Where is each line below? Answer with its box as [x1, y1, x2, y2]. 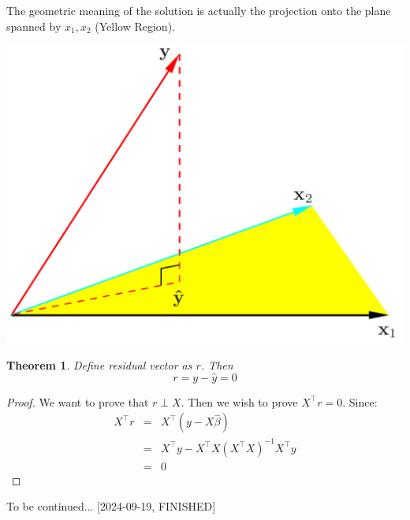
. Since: [342, 393, 378, 410]
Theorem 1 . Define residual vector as [6, 356, 192, 373]
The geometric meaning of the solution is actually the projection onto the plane [6, 2, 391, 18]
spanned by [6, 17, 61, 34]
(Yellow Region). [95, 17, 175, 34]
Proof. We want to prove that [6, 393, 149, 410]
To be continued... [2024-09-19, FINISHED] [6, 498, 216, 514]
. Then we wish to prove [181, 393, 298, 410]
